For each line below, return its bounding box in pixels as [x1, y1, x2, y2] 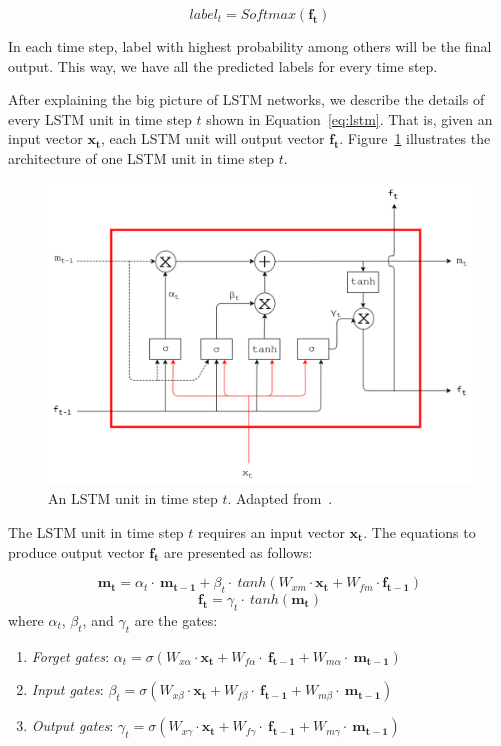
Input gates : [31, 679, 104, 700]
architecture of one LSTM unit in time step [8, 147, 274, 168]
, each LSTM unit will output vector [101, 128, 325, 149]
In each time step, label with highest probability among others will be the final [8, 36, 492, 56]
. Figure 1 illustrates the [339, 128, 491, 149]
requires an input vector [198, 522, 345, 543]
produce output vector [8, 541, 145, 562]
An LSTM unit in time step [48, 488, 218, 509]
